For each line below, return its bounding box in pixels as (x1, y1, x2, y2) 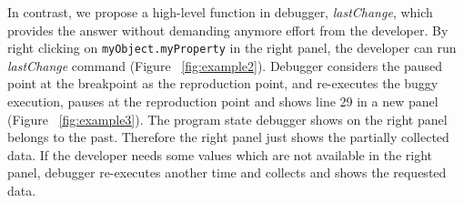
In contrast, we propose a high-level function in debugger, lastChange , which (7, 3, 433, 21)
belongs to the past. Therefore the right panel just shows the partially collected (7, 127, 449, 147)
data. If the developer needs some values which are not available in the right (7, 145, 432, 164)
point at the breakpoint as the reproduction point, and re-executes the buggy (7, 74, 439, 93)
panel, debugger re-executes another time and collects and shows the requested (7, 163, 447, 182)
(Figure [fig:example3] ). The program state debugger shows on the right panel (7, 109, 448, 128)
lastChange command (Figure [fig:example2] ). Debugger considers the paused (7, 56, 443, 75)
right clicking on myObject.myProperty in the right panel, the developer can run (7, 38, 457, 57)
